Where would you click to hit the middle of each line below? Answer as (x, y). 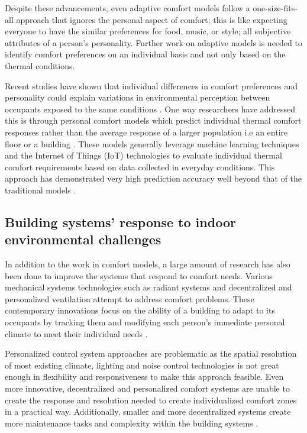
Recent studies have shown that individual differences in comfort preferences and (151, 85)
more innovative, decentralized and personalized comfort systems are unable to (147, 388)
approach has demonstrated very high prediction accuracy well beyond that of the (153, 178)
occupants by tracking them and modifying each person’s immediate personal (145, 322)
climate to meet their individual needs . (76, 333)
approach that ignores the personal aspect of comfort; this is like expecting (152, 19)
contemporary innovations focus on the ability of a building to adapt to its (140, 310)
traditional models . (41, 190)
